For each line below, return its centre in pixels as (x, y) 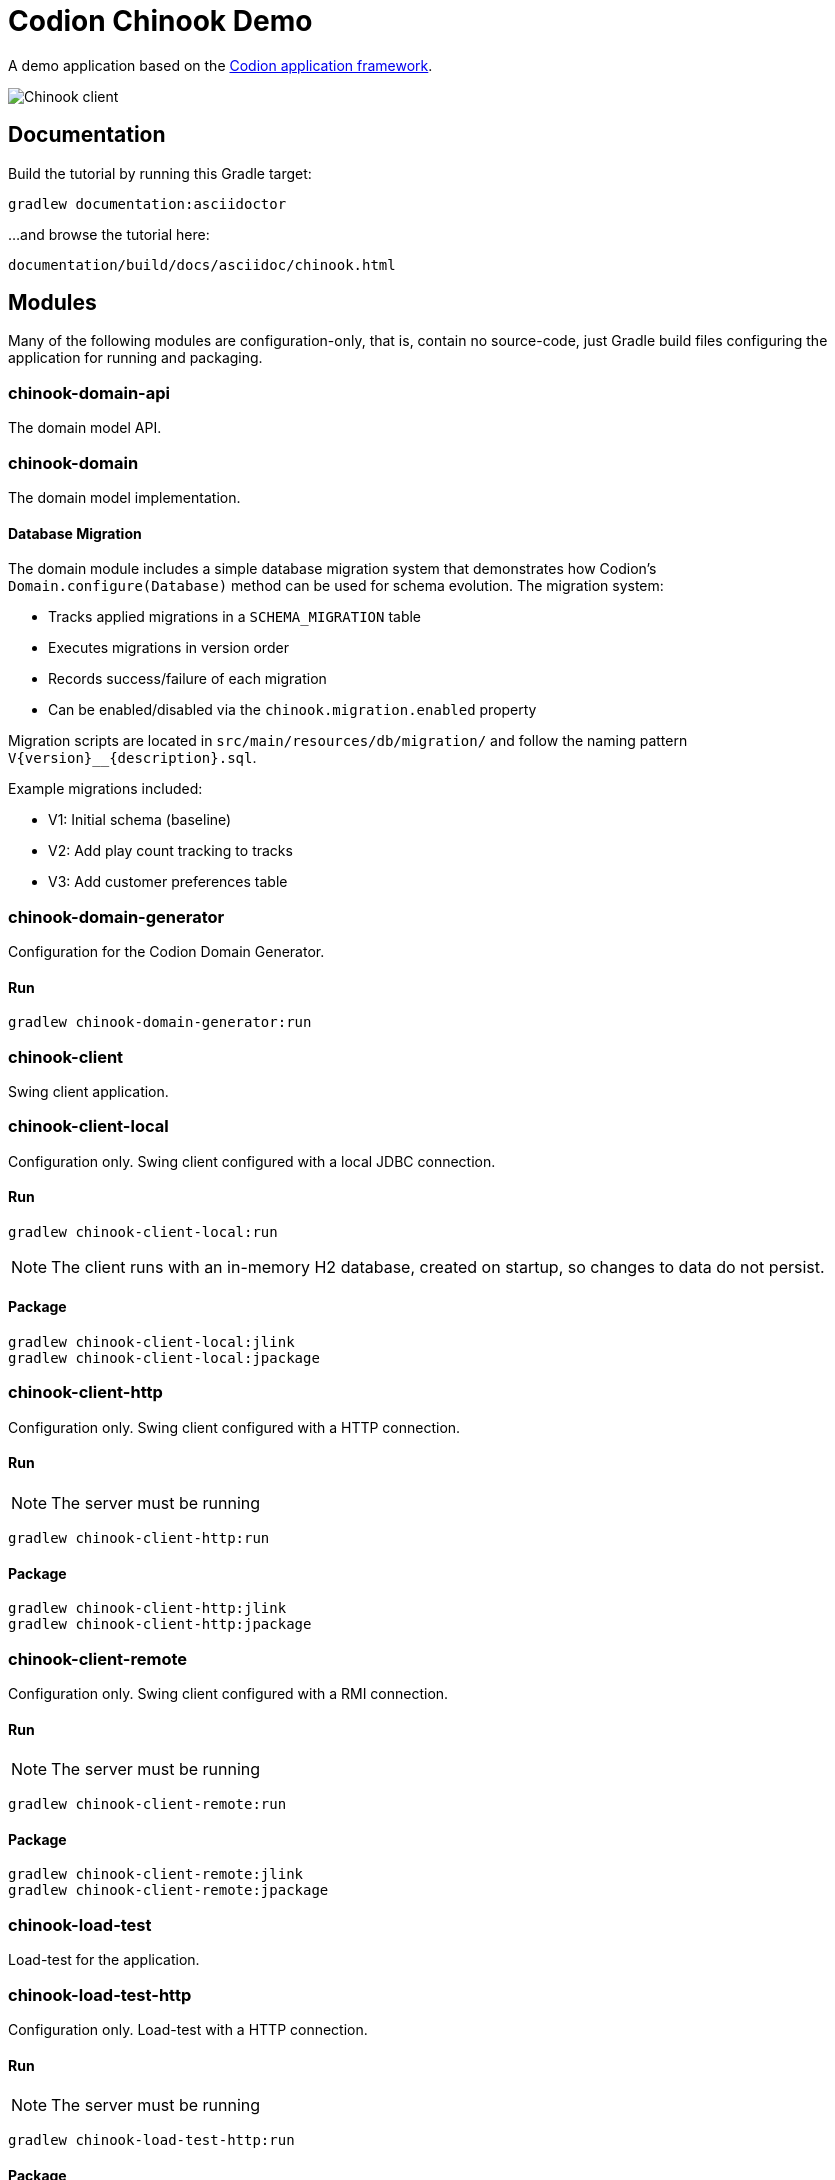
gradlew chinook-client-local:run (143, 1231)
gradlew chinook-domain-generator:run (160, 1022)
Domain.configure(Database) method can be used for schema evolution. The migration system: (336, 586)
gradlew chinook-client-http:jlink (147, 1608)
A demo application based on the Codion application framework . (220, 65)
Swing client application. (88, 1091)
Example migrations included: (105, 789)
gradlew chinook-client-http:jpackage (160, 1624)
